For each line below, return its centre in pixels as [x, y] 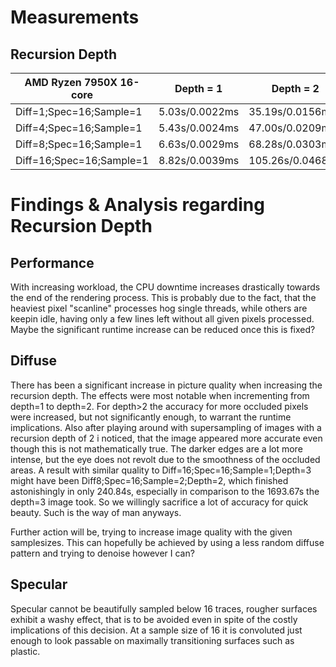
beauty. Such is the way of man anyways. [96, 512]
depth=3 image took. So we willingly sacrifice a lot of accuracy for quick [159, 502]
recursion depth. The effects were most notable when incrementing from [160, 395]
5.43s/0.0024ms [199, 128]
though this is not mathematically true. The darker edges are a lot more [156, 448]
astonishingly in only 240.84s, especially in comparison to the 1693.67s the [165, 491]
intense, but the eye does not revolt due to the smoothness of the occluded [165, 459]
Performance [52, 262]
